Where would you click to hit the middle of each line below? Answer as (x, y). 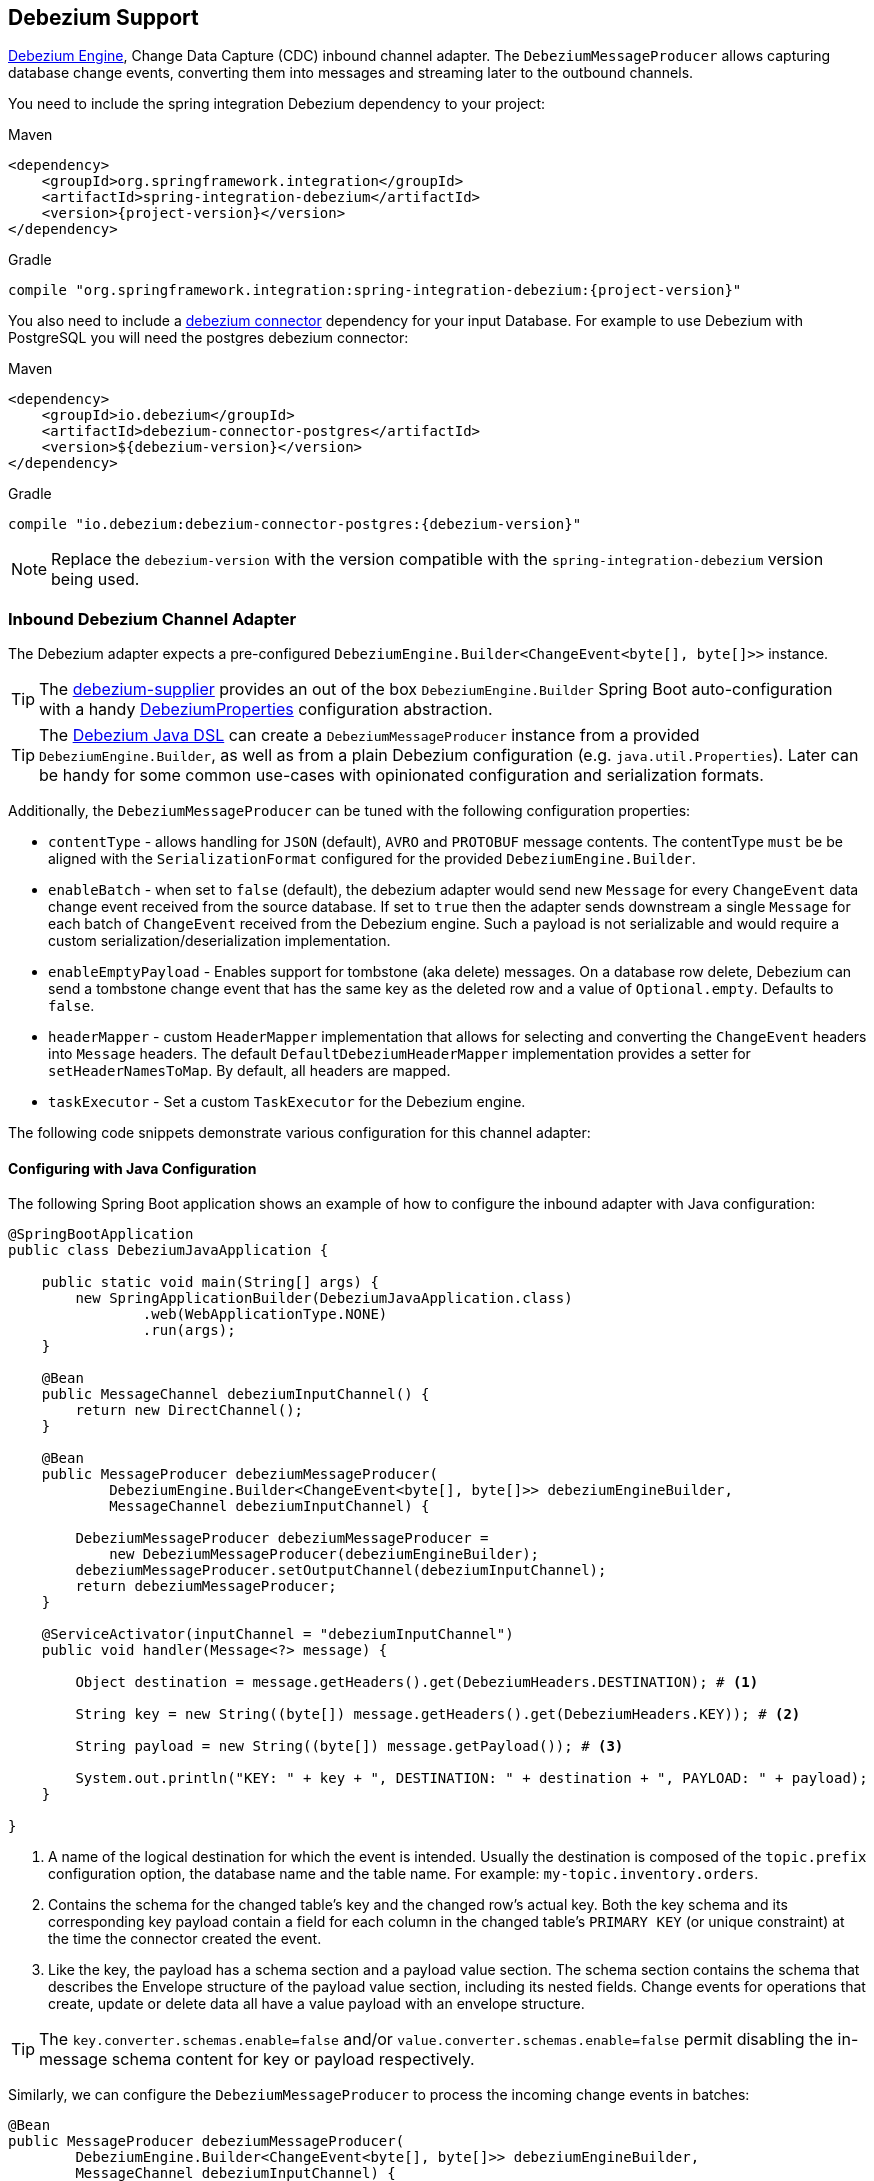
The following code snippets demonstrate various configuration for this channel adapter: (299, 1133)
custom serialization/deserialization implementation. (219, 941)
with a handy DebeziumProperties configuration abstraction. (266, 709)
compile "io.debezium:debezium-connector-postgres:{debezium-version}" (295, 524)
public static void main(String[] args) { (210, 1282)
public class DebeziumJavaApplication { (168, 1250)
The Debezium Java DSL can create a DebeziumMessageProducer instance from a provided (369, 735)
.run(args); (189, 1330)
